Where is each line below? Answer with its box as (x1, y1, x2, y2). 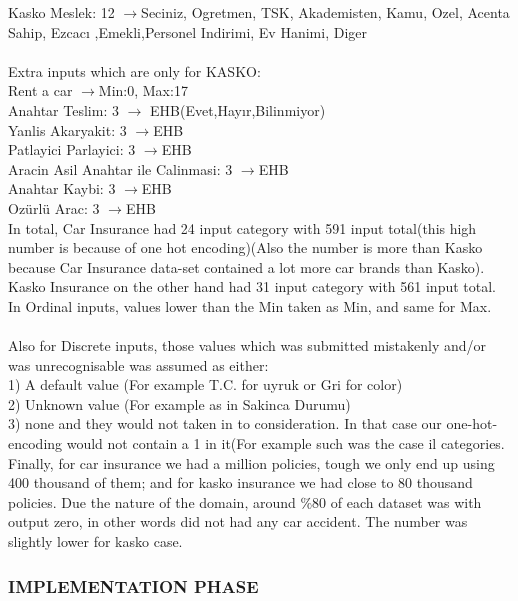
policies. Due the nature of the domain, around (8, 491, 296, 512)
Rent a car (8, 80, 73, 101)
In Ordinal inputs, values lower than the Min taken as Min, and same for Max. (8, 295, 492, 316)
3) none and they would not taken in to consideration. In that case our (8, 413, 442, 434)
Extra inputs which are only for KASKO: (8, 60, 261, 81)
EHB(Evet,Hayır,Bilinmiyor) (150, 99, 326, 120)
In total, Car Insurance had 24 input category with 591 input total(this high (8, 217, 477, 238)
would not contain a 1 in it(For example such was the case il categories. (66, 433, 505, 454)
